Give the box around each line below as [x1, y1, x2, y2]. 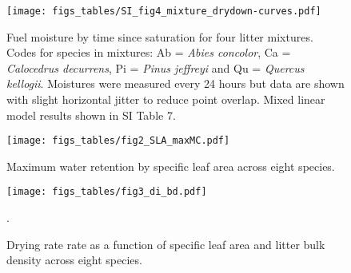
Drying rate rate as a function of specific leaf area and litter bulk [6, 235, 325, 252]
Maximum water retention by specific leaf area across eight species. [6, 157, 335, 174]
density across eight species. [6, 251, 142, 268]
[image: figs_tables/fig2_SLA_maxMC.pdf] [6, 135, 230, 147]
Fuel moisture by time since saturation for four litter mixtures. [6, 28, 313, 45]
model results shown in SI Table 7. [6, 106, 176, 123]
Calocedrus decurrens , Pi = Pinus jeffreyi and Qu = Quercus [6, 59, 305, 76]
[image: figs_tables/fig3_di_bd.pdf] [6, 186, 207, 198]
